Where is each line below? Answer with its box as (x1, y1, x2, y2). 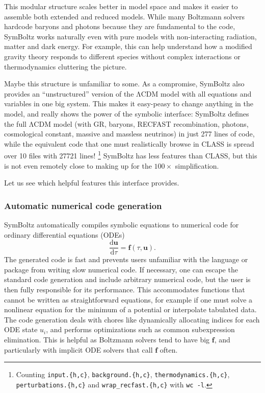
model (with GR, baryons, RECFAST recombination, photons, (53, 118, 249, 129)
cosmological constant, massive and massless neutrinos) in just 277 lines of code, (4, 128, 255, 139)
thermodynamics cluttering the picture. (4, 61, 127, 72)
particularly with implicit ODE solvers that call (4, 344, 153, 355)
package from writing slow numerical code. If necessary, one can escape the (4, 264, 238, 274)
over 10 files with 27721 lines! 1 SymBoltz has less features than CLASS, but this (4, 149, 257, 160)
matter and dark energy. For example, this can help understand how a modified (4, 41, 252, 52)
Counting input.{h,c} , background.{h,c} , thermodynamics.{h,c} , (16, 369, 230, 380)
